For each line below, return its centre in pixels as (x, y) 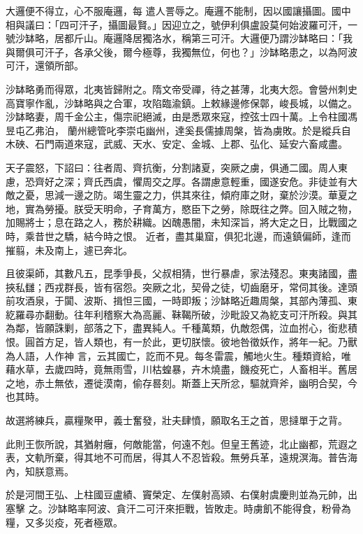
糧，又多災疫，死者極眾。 (64, 522)
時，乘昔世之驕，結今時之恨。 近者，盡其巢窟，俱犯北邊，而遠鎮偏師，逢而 (178, 236)
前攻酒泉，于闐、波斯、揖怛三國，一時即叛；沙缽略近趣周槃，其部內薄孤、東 (181, 301)
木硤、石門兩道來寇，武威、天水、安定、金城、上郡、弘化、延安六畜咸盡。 (177, 144)
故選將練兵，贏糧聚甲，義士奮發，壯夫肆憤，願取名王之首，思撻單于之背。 (177, 420)
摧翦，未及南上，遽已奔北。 (69, 250)
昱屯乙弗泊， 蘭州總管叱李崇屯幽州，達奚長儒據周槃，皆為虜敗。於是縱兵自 (178, 130)
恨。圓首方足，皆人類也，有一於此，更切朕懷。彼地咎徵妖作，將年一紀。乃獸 (181, 342)
